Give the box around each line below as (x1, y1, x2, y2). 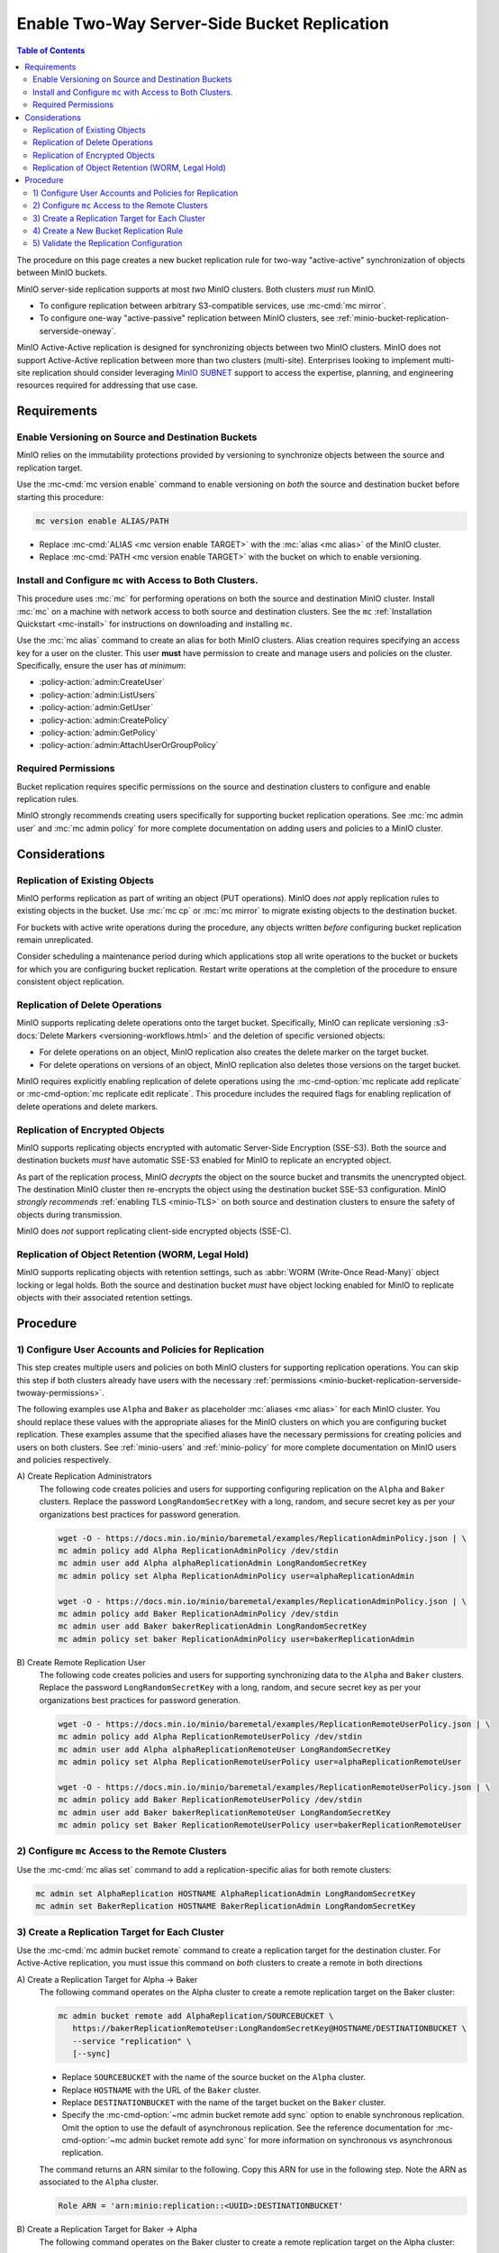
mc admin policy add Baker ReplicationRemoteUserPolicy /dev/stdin (58, 1794, 363, 1805)
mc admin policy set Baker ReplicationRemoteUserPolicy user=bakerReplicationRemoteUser (58, 1820, 463, 1829)
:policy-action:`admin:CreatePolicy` (39, 715, 170, 725)
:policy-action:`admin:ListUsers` (39, 689, 158, 700)
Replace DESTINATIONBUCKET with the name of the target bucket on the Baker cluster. (61, 2096, 386, 2108)
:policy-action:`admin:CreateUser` (39, 677, 166, 688)
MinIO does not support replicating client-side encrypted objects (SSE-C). (16, 1226, 292, 1236)
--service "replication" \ (72, 2036, 192, 2046)
